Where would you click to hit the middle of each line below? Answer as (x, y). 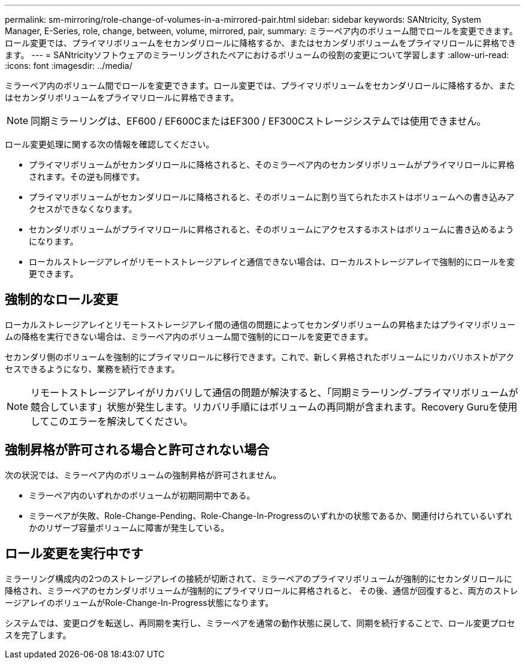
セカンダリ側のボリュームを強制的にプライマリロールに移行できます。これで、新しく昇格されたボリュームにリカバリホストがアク (260, 357)
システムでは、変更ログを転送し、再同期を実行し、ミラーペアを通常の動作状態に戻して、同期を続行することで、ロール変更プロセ (260, 623)
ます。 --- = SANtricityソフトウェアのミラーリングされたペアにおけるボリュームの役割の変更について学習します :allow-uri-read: (257, 55)
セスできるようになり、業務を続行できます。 (92, 369)
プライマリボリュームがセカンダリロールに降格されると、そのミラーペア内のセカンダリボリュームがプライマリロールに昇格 (272, 165)
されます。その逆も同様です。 (87, 176)
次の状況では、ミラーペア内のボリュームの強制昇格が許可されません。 (143, 475)
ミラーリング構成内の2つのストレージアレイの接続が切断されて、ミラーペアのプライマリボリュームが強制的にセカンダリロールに (259, 578)
